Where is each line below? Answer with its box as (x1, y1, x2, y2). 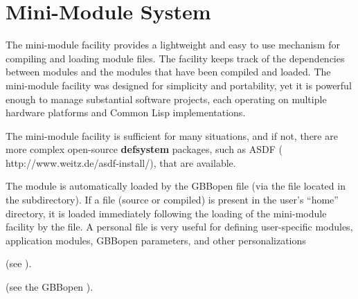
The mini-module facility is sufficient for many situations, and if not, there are (6, 128, 338, 143)
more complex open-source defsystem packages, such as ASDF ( (6, 142, 283, 156)
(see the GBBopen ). (6, 280, 93, 294)
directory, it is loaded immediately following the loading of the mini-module (6, 206, 327, 220)
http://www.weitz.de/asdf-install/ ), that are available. (6, 155, 236, 170)
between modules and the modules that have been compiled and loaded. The (6, 64, 331, 79)
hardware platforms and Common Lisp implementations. (6, 105, 246, 120)
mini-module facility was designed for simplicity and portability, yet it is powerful (6, 78, 352, 92)
